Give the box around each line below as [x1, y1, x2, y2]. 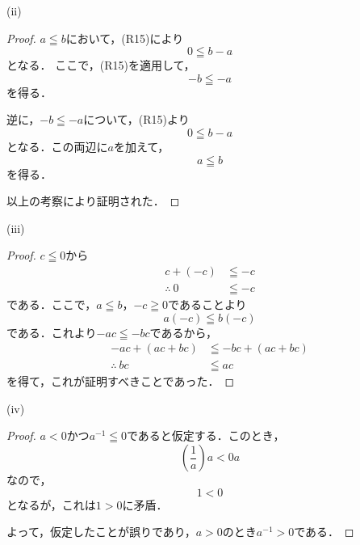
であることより [168, 296, 247, 312]
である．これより [6, 323, 97, 340]
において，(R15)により [65, 29, 184, 46]
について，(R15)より [83, 111, 190, 128]
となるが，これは [6, 496, 96, 513]
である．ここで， [6, 296, 97, 312]
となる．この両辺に [6, 137, 108, 154]
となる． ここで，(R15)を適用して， [6, 57, 195, 74]
